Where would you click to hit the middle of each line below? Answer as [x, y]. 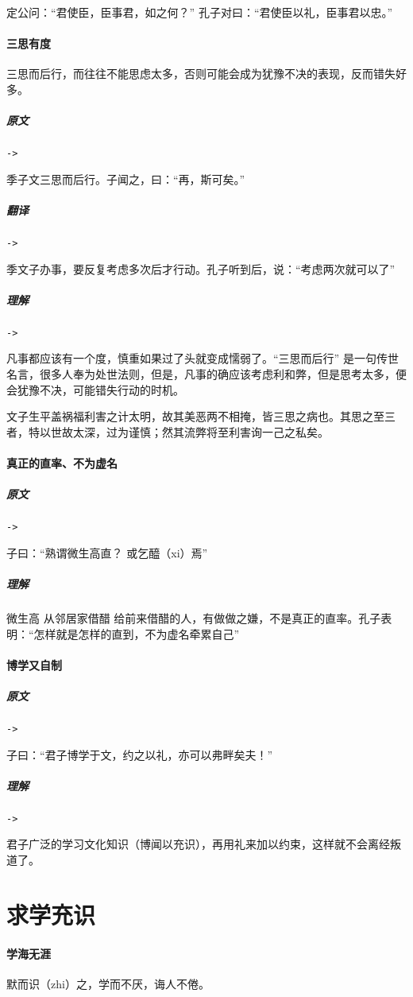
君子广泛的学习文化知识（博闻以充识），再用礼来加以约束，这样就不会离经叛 [204, 844]
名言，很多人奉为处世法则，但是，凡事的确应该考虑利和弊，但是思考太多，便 [206, 374]
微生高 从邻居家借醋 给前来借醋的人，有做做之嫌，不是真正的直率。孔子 [194, 617]
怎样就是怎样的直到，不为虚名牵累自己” [137, 633]
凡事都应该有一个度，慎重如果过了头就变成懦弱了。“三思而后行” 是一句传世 [203, 358]
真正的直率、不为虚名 [62, 462]
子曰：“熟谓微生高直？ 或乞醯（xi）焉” [107, 552]
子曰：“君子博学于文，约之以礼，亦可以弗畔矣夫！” [140, 754]
